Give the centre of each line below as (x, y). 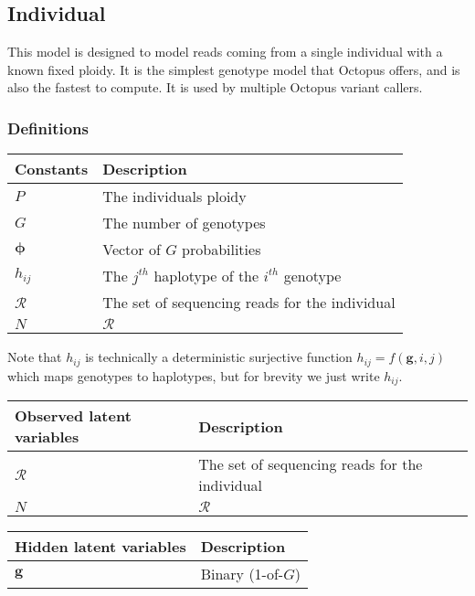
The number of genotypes (184, 223)
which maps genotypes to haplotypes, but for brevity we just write (194, 375)
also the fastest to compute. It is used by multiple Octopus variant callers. (215, 87)
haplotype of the (206, 276)
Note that (35, 357)
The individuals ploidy (174, 197)
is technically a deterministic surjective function (219, 357)
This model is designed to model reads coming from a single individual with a (225, 52)
